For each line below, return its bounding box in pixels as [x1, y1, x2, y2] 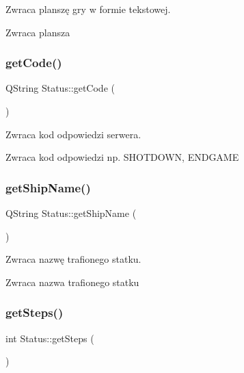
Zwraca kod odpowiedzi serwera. [5, 127, 141, 141]
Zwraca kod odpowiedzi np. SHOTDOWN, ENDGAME [5, 150, 239, 164]
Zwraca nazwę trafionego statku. [5, 252, 141, 266]
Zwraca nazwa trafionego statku [5, 274, 139, 289]
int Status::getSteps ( [5, 331, 94, 345]
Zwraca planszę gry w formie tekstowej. [5, 2, 171, 16]
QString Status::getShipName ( [5, 206, 137, 220]
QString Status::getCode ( [5, 81, 115, 95]
